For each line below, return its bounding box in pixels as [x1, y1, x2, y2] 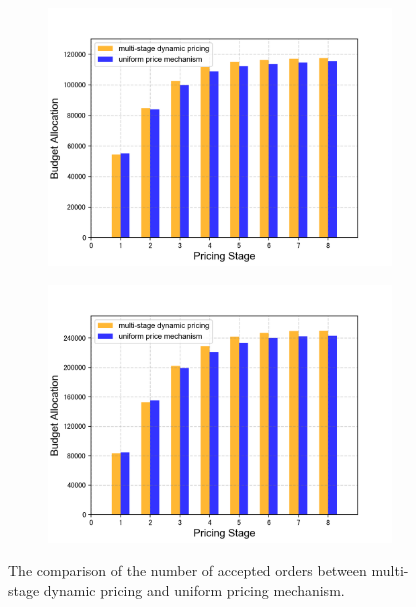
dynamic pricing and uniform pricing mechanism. [43, 579, 345, 600]
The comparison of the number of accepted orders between [8, 560, 367, 581]
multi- [371, 560, 409, 581]
